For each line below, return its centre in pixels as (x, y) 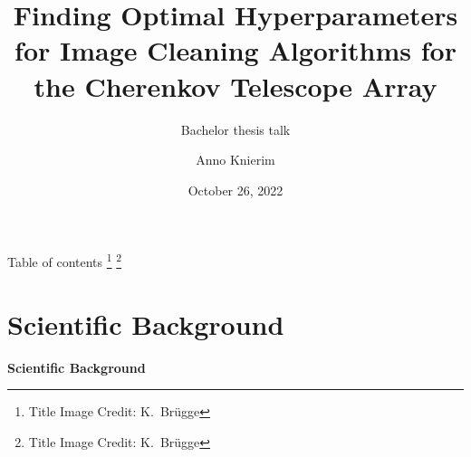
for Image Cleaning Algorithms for (235, 50)
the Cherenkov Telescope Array (235, 86)
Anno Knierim (235, 160)
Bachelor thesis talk (235, 129)
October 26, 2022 (235, 190)
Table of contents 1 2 (65, 260)
